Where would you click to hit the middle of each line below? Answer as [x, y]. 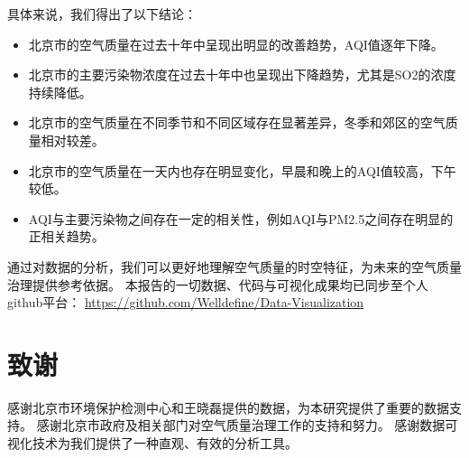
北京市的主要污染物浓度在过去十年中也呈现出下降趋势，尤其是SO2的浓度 [242, 75]
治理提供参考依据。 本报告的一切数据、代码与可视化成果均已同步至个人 [218, 284]
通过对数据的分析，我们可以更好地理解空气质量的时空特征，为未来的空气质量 [234, 266]
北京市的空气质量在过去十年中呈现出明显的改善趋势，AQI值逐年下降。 [236, 44]
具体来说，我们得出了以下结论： [102, 14]
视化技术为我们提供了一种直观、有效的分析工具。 [152, 443]
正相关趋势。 [66, 236]
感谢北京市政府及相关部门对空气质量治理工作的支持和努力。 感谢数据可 [247, 425]
